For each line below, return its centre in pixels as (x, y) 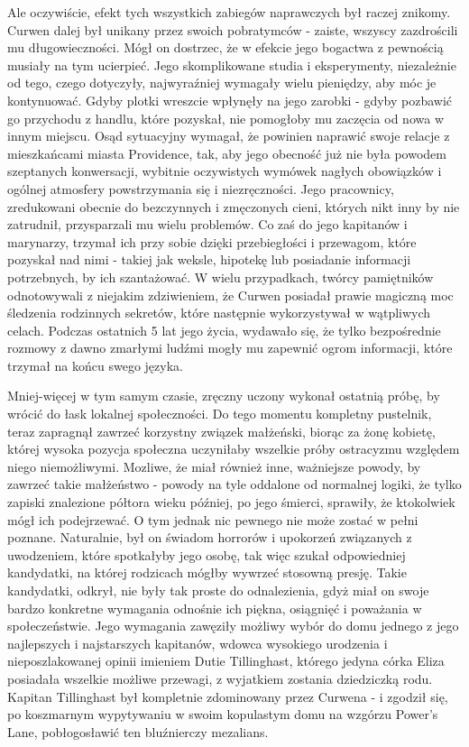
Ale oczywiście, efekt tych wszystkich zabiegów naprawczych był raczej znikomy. (229, 12)
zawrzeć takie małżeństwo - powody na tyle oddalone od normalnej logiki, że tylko (234, 484)
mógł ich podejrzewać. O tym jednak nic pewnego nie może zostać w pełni (213, 519)
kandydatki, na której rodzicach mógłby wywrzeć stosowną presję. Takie (207, 572)
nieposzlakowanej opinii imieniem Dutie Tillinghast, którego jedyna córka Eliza (226, 661)
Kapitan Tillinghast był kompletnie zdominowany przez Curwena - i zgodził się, (228, 696)
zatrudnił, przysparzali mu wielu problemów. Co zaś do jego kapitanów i (207, 224)
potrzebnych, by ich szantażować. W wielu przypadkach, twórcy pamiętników (221, 277)
